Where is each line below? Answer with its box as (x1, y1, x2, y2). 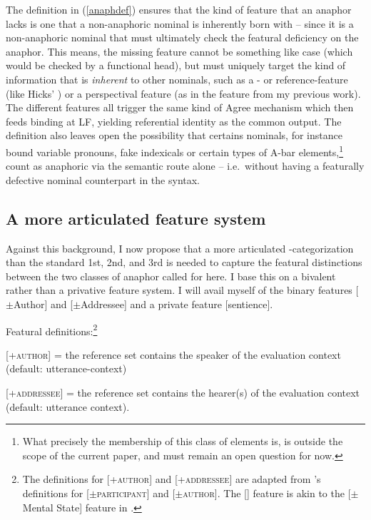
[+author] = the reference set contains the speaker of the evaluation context (6, 347, 341, 362)
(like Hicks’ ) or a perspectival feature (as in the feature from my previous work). (6, 86, 361, 101)
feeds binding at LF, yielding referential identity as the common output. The (6, 113, 342, 128)
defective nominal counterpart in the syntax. (6, 172, 200, 187)
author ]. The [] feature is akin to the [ (183, 485, 351, 500)
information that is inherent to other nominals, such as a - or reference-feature (6, 71, 348, 86)
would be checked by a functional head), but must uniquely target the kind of (6, 58, 346, 73)
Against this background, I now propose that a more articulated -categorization (6, 240, 354, 255)
